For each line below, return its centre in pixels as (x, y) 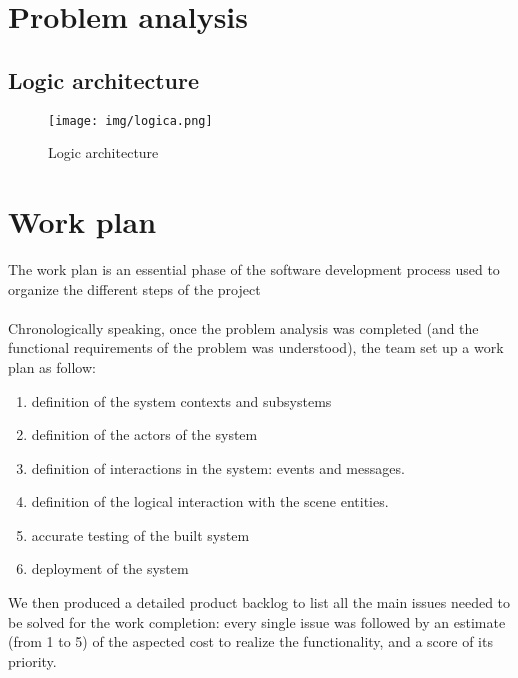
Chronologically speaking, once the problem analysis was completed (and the (243, 327)
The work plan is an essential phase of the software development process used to (254, 268)
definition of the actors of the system (144, 434)
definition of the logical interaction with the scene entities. (210, 501)
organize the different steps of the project (134, 288)
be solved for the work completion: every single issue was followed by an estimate (257, 621)
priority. (32, 660)
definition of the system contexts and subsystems (181, 400)
